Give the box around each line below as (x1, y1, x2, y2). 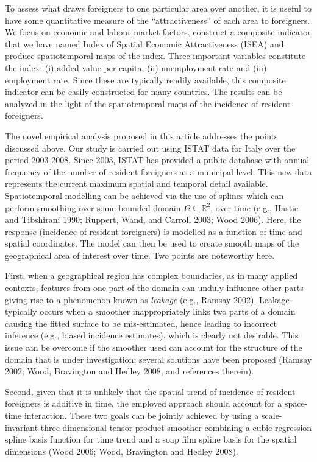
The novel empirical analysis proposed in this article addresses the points (5, 129, 278, 142)
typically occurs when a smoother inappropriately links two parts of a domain (5, 305, 296, 318)
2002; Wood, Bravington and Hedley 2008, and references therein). (5, 365, 254, 377)
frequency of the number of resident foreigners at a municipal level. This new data (5, 165, 312, 178)
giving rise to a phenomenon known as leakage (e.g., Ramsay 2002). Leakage (5, 293, 290, 306)
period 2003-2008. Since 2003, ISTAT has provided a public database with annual (5, 153, 310, 166)
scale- (262, 409, 282, 421)
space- (284, 397, 308, 410)
